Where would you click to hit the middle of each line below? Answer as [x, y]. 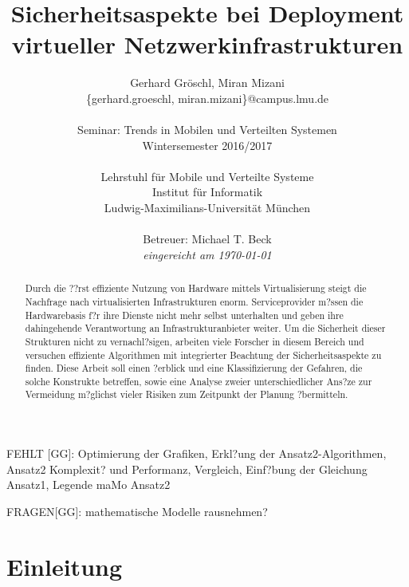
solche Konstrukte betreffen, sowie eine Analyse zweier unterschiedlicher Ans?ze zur [199, 381]
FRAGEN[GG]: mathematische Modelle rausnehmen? [137, 511]
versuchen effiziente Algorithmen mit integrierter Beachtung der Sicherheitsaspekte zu [203, 355]
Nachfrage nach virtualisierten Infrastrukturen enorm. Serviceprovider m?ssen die [194, 301]
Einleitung [65, 566]
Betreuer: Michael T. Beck [207, 239]
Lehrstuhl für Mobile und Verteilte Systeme [207, 176]
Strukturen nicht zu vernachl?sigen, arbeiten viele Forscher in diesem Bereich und [195, 341]
